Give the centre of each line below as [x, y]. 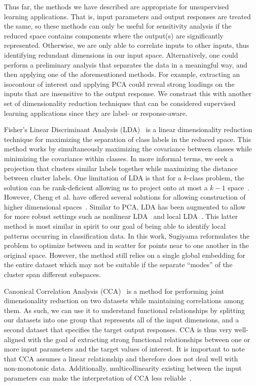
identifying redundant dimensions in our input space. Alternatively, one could [121, 54]
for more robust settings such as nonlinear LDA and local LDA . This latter [121, 216]
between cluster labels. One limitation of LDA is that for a [93, 178]
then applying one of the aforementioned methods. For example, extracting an [122, 74]
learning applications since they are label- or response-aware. [96, 113]
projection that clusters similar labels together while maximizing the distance [121, 168]
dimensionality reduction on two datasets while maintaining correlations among [124, 300]
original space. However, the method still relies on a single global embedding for [125, 255]
